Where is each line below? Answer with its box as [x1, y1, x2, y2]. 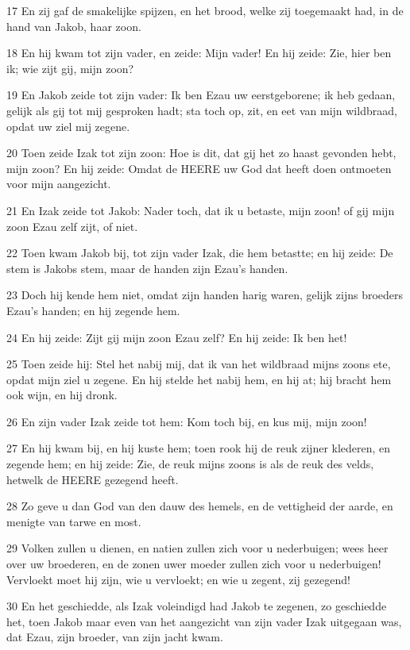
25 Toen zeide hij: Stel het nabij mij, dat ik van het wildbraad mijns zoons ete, [6, 356, 391, 372]
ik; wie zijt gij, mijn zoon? [6, 60, 134, 76]
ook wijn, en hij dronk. [6, 387, 118, 403]
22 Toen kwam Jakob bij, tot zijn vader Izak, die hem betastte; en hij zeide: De [6, 244, 393, 261]
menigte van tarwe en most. [6, 513, 141, 529]
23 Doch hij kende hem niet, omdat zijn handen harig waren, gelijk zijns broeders [6, 287, 404, 303]
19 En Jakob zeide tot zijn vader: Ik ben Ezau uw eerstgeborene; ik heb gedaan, [6, 87, 396, 103]
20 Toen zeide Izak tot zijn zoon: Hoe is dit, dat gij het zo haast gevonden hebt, [6, 144, 396, 161]
